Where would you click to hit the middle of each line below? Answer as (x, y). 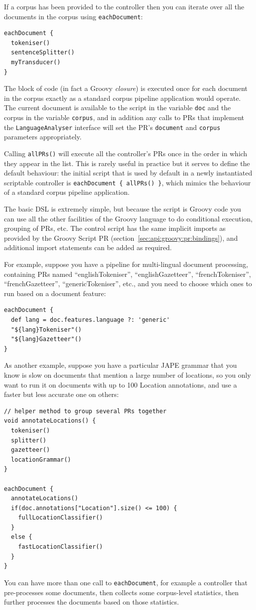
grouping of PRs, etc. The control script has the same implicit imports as (115, 228)
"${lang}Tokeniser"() (46, 329)
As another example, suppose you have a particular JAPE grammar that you (120, 365)
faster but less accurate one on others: (61, 394)
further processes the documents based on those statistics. (91, 602)
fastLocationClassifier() (60, 547)
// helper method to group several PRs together (85, 411)
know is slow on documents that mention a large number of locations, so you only (128, 374)
